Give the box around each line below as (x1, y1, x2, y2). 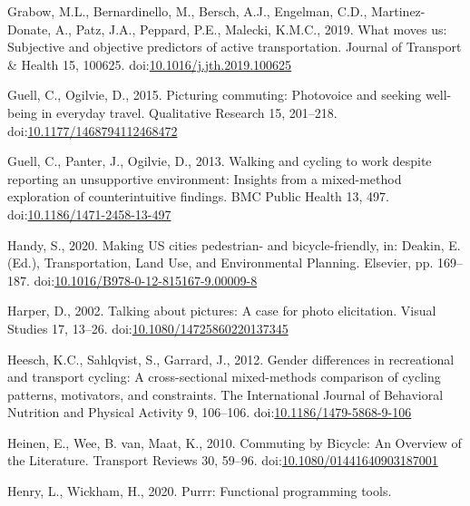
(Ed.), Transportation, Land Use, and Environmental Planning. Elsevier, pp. (7, 253, 434, 272)
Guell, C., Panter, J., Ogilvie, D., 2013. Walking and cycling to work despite (7, 151, 432, 170)
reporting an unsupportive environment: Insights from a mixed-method (7, 169, 402, 188)
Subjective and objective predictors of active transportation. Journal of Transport (7, 37, 462, 56)
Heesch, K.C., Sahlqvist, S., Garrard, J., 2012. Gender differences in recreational (7, 349, 455, 368)
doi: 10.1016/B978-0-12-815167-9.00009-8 (34, 270, 258, 289)
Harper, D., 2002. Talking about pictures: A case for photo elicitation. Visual (7, 301, 436, 320)
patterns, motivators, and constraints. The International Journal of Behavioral (7, 384, 444, 404)
